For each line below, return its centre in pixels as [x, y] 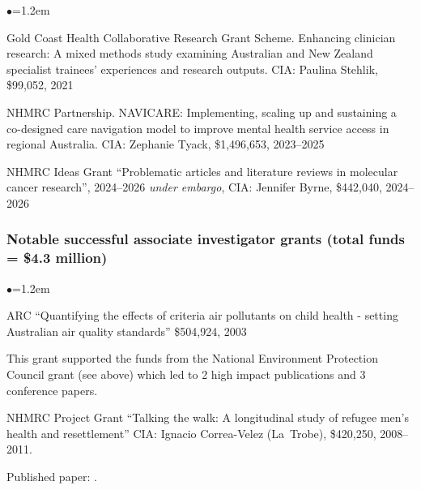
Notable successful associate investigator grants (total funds [206, 239]
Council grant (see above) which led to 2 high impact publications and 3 [186, 374]
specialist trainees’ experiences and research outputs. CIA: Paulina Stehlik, [192, 69]
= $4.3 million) [57, 258]
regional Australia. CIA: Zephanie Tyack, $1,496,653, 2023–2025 [166, 144]
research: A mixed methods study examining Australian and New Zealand [190, 53]
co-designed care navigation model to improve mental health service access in [198, 128]
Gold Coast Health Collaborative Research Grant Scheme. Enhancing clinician [201, 37]
